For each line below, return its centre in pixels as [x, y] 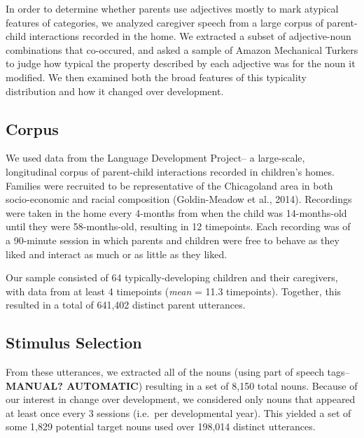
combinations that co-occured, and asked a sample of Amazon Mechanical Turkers [182, 49]
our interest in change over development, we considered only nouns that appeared [181, 399]
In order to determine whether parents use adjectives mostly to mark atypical [172, 8]
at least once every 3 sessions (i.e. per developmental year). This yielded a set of [178, 412]
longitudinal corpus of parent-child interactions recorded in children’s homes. [170, 171]
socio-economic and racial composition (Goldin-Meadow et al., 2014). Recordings [179, 199]
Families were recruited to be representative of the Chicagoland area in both [169, 185]
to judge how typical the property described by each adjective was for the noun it [181, 63]
